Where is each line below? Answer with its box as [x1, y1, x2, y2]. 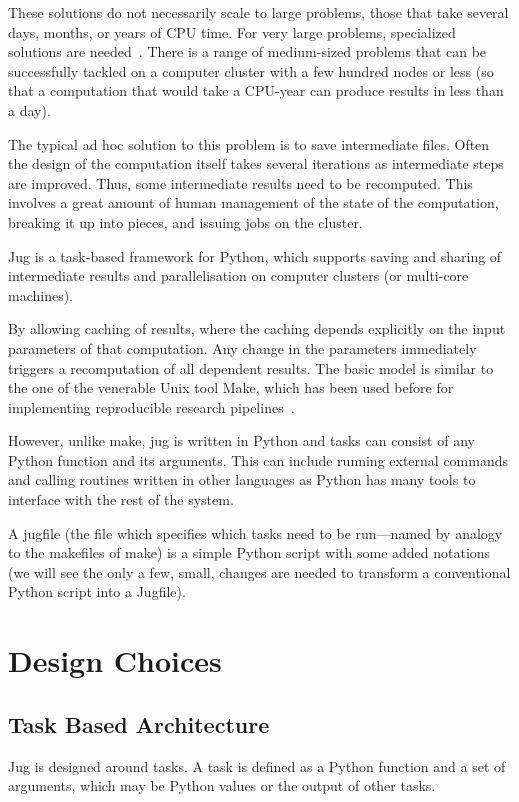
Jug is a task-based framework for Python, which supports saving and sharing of [8, 245, 502, 266]
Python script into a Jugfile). [8, 581, 186, 602]
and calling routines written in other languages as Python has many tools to [8, 469, 476, 490]
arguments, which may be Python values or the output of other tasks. [8, 775, 436, 796]
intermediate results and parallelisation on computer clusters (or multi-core [8, 265, 469, 286]
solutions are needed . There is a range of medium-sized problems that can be [8, 41, 487, 62]
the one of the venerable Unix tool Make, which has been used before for [8, 377, 454, 398]
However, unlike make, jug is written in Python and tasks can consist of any [8, 430, 475, 451]
